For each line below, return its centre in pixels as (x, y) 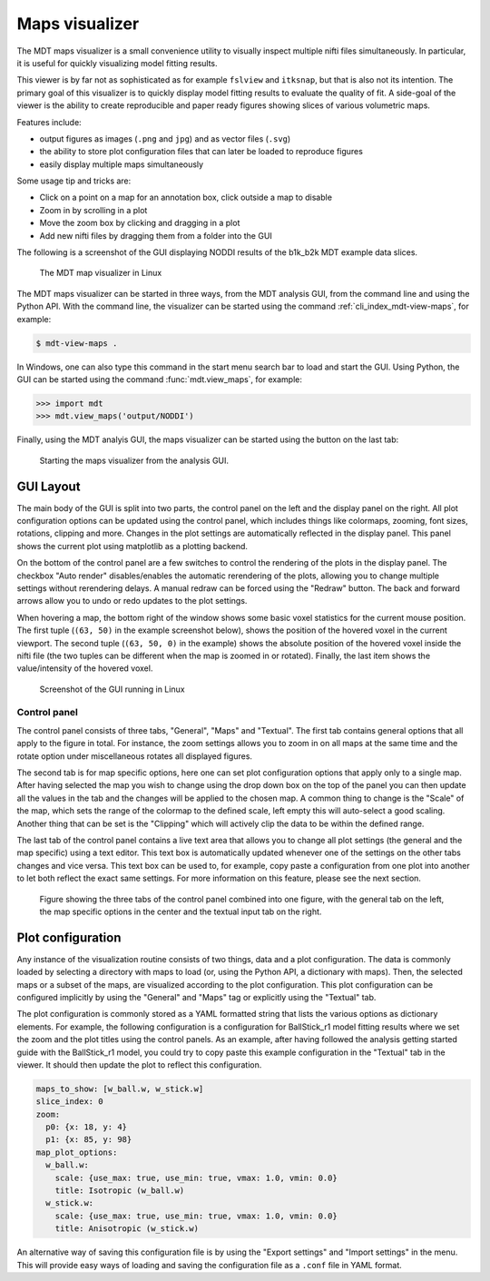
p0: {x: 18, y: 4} (86, 1127)
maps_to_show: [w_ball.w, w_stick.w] (120, 1089)
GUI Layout (49, 486)
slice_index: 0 (69, 1102)
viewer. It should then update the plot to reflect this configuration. (139, 1064)
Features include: (49, 122)
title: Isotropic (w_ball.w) (120, 1191)
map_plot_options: (77, 1152)
